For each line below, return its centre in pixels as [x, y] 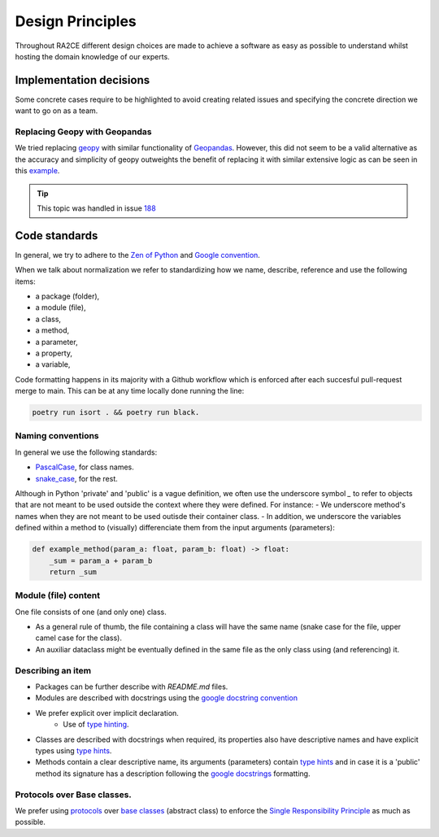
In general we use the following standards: [86, 452]
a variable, [53, 364]
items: [25, 281]
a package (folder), [67, 296]
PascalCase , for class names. [85, 467]
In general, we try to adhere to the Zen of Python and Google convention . [137, 255]
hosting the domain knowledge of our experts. [92, 56]
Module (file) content [58, 595]
